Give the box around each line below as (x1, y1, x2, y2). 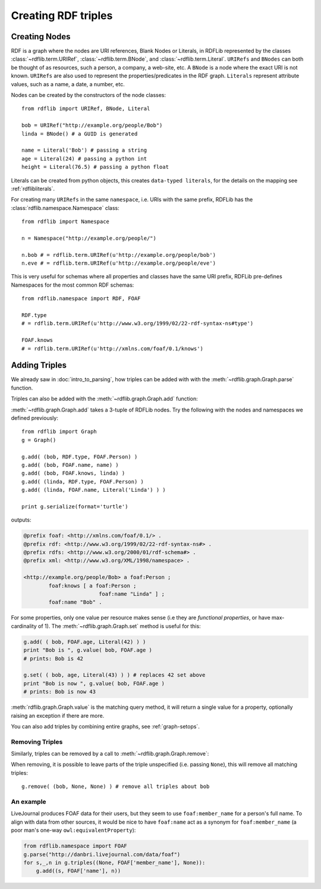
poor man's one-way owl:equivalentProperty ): (11, 827, 136, 834)
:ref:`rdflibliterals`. (11, 185, 55, 192)
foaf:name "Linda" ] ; (98, 590, 165, 598)
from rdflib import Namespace (21, 218, 110, 225)
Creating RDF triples (11, 9, 113, 22)
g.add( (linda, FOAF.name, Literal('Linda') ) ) (21, 486, 166, 494)
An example (11, 797, 47, 806)
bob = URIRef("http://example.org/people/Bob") (21, 122, 163, 129)
